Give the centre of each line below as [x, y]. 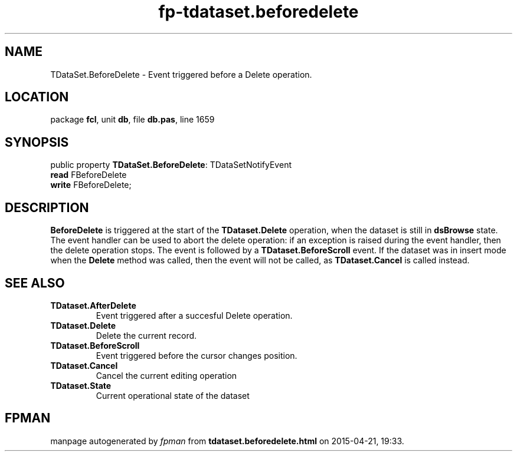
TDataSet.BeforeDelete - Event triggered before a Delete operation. [181, 74]
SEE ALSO [35, 283]
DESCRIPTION [47, 207]
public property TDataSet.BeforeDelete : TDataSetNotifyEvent [171, 165]
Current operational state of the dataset [173, 395]
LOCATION [37, 97]
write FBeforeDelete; [91, 185]
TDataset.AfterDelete [93, 305]
